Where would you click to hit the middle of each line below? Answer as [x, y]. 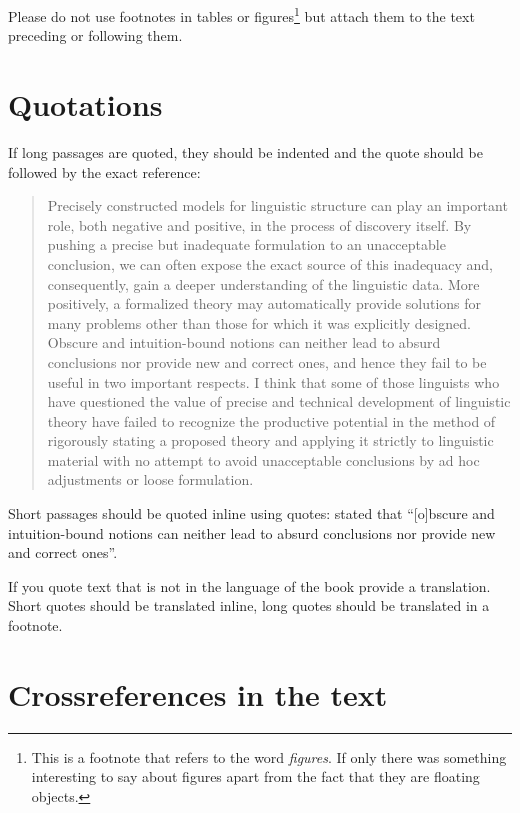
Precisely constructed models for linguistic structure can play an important [277, 205]
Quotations [85, 104]
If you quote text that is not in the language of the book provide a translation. [249, 585]
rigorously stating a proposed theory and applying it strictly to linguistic [270, 440]
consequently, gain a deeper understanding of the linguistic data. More [263, 283]
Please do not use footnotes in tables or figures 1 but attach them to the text [241, 14]
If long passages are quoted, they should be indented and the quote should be [245, 151]
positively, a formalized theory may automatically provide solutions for [264, 303]
